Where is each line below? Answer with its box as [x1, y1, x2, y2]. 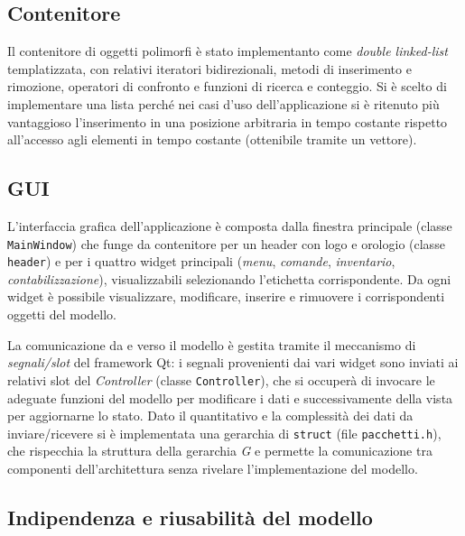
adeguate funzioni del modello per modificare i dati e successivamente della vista [7, 388, 453, 407]
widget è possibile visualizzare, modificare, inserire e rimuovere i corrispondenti [7, 287, 445, 306]
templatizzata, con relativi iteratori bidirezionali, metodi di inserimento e [7, 59, 412, 78]
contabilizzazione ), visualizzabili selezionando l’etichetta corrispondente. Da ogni [7, 269, 451, 288]
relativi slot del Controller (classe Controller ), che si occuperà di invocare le [7, 370, 435, 389]
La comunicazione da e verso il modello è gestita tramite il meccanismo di [7, 335, 416, 354]
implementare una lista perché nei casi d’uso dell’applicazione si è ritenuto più [7, 94, 440, 113]
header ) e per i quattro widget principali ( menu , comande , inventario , [7, 252, 395, 271]
